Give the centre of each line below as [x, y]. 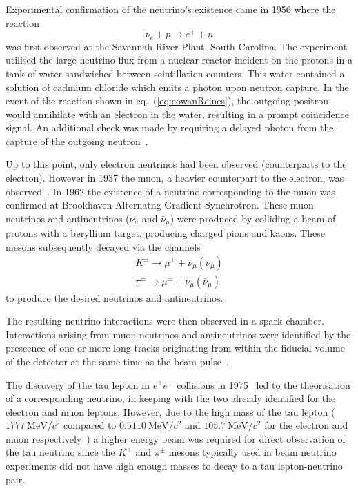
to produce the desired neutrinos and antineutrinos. [115, 297]
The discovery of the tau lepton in [78, 384]
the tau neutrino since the [60, 452]
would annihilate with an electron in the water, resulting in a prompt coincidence [178, 114]
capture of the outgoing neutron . [77, 141]
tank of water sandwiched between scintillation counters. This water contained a [175, 73]
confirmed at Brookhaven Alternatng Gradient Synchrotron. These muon [160, 205]
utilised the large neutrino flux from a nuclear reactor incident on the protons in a [179, 60]
